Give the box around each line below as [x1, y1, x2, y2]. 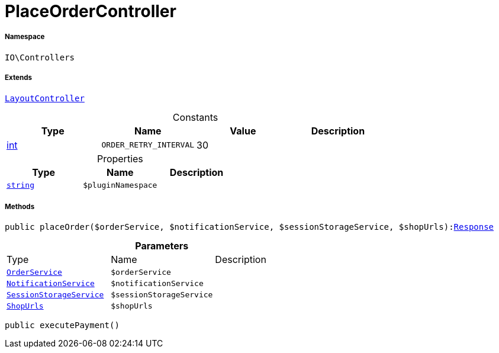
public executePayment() [5, 320, 120, 330]
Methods [5, 202, 35, 211]
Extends [5, 73, 33, 82]
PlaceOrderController [5, 1, 176, 21]
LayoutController [5, 93, 85, 103]
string [7, 180, 34, 190]
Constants [172, 111, 218, 123]
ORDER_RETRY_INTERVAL [101, 140, 195, 150]
